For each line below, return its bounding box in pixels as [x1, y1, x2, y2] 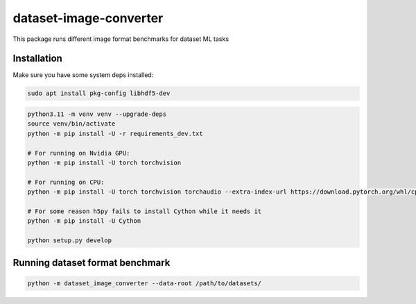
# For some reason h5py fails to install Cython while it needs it [27, 207, 262, 215]
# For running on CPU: [27, 178, 105, 186]
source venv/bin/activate [27, 120, 116, 128]
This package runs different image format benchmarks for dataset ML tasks [12, 35, 229, 43]
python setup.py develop [27, 237, 112, 244]
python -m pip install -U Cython [27, 217, 141, 225]
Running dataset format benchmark [12, 257, 171, 269]
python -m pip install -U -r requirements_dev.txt [27, 129, 204, 137]
